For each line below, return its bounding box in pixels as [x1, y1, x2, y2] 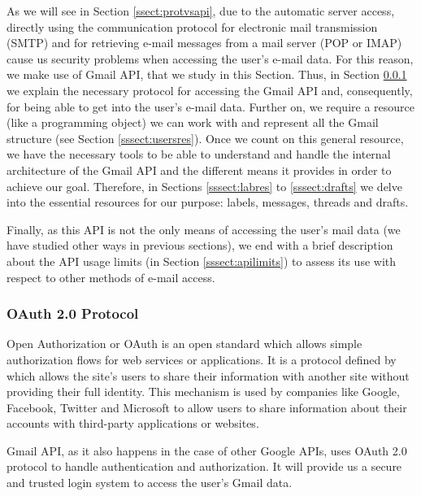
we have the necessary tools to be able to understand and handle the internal [7, 146, 391, 163]
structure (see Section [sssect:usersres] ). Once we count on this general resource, [7, 129, 404, 146]
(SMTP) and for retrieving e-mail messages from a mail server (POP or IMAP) [7, 34, 402, 51]
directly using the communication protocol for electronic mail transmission [7, 18, 378, 35]
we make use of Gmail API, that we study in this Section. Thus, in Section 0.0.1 [7, 66, 407, 83]
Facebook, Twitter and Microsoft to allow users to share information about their [7, 398, 407, 416]
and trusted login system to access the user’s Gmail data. [7, 474, 293, 491]
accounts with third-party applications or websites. [7, 415, 259, 432]
